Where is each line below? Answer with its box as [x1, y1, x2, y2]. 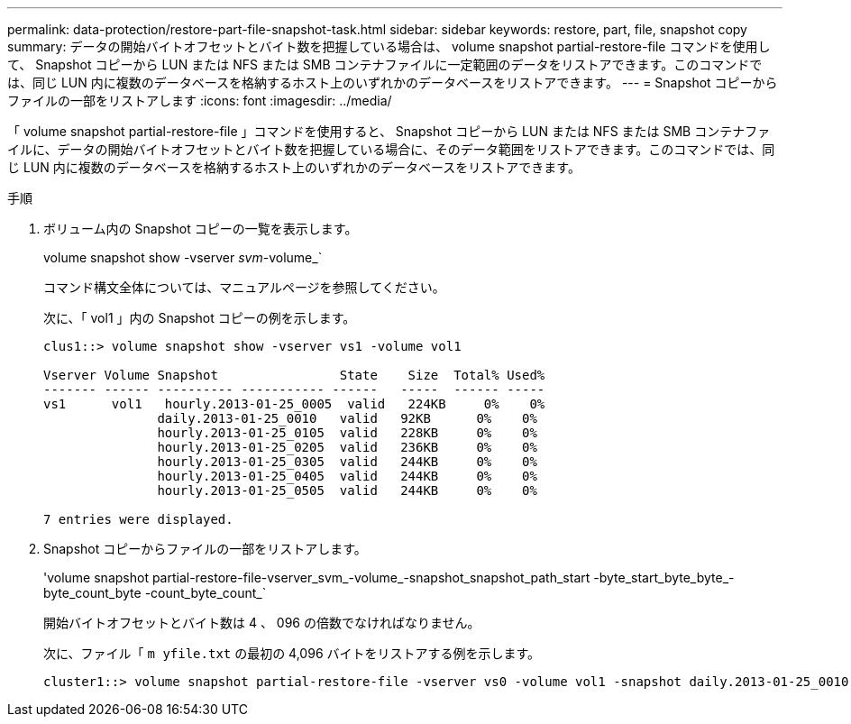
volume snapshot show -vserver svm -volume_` [43, 250, 323, 265]
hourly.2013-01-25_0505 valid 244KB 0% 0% [157, 483, 537, 498]
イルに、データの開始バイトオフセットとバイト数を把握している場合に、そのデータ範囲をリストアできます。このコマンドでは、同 [7, 142, 775, 157]
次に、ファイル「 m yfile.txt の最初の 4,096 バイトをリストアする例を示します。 [43, 646, 541, 661]
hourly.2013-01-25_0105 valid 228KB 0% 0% [157, 426, 537, 440]
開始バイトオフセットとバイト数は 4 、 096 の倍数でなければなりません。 [43, 615, 480, 630]
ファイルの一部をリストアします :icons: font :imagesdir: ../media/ [7, 93, 392, 108]
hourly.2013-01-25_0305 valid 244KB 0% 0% [157, 454, 537, 469]
